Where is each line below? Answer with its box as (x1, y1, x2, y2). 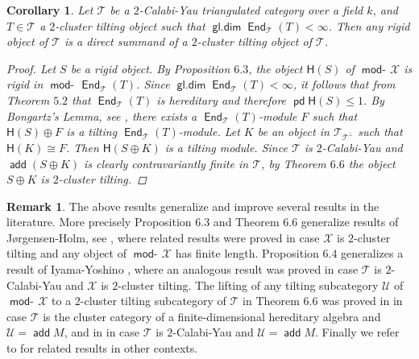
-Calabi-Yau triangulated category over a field (139, 2, 363, 18)
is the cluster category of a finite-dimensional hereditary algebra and (43, 307, 381, 324)
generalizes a (341, 245, 404, 262)
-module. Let (178, 123, 240, 140)
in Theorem (243, 292, 300, 309)
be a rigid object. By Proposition (70, 60, 230, 76)
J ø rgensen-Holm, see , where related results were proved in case (6, 229, 320, 246)
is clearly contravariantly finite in (84, 155, 249, 171)
